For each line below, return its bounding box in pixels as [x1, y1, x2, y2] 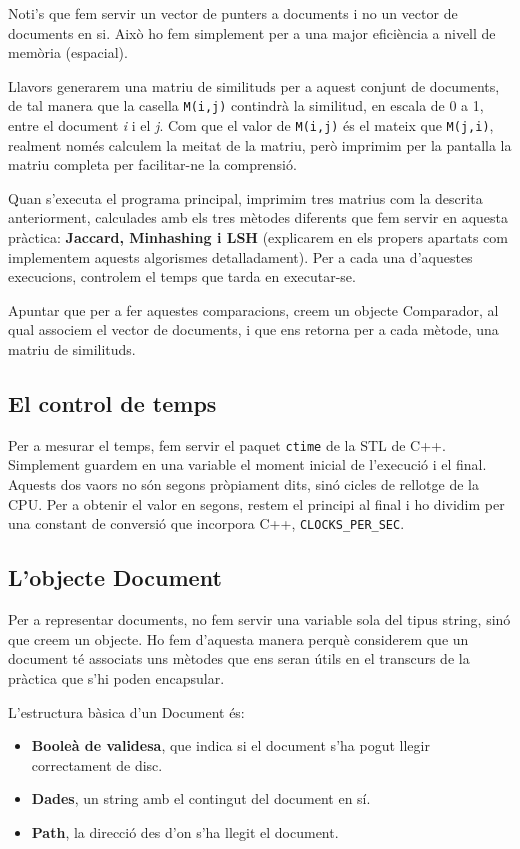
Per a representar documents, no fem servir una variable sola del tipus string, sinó [8, 609, 511, 630]
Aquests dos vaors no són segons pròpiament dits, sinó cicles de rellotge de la [8, 474, 479, 495]
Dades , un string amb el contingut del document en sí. [31, 788, 371, 809]
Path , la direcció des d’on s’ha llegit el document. [31, 821, 339, 842]
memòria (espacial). [8, 42, 128, 63]
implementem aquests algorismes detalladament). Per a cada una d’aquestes [8, 246, 473, 267]
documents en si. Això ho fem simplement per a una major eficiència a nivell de [8, 22, 496, 43]
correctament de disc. [31, 754, 163, 775]
